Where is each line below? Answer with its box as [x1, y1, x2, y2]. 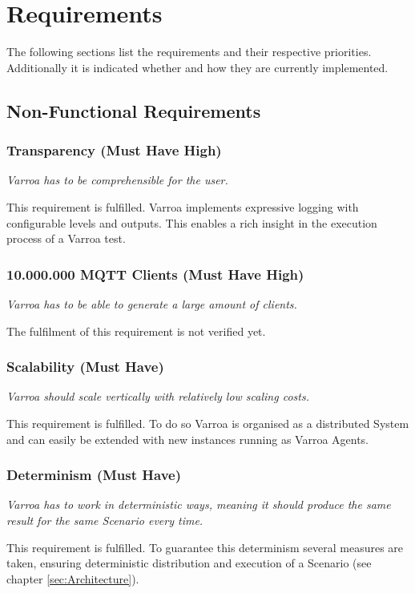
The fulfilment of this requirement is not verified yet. [6, 322, 266, 339]
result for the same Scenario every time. [6, 511, 203, 528]
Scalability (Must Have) [6, 357, 164, 377]
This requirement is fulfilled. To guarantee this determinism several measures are [6, 539, 404, 555]
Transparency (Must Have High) [6, 140, 222, 160]
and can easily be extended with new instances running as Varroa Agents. [6, 430, 369, 447]
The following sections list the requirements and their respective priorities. [6, 43, 372, 60]
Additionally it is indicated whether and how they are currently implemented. [6, 58, 389, 75]
